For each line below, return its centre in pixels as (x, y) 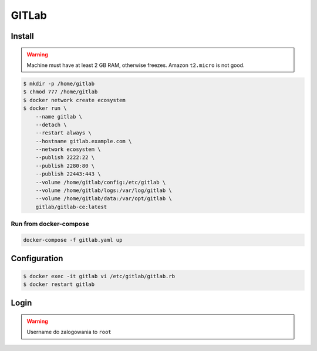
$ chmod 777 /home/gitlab (60, 92)
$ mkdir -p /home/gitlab (59, 83)
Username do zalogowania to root (69, 332)
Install (23, 36)
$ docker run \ (45, 108)
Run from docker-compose (50, 224)
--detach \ (51, 124)
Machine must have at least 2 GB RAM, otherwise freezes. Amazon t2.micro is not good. (136, 65)
